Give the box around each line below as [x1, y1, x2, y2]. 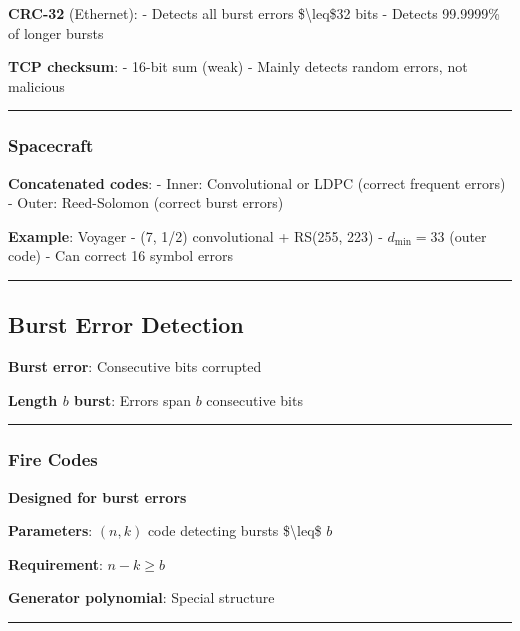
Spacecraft [8, 133, 94, 158]
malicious [8, 75, 65, 96]
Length [8, 389, 58, 410]
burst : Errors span [74, 389, 191, 410]
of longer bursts [8, 22, 104, 43]
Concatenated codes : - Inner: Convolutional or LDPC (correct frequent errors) [8, 172, 506, 193]
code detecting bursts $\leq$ [147, 520, 322, 541]
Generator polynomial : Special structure [8, 587, 275, 608]
